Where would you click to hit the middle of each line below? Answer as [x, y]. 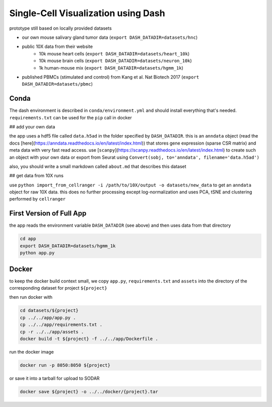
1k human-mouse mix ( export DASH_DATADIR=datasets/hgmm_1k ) [111, 67]
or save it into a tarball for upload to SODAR [55, 378]
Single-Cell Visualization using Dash [87, 13]
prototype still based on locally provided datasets [60, 28]
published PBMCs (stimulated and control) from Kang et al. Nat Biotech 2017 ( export [111, 77]
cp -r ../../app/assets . [52, 332]
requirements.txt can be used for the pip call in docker [71, 117]
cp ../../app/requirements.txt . [61, 325]
